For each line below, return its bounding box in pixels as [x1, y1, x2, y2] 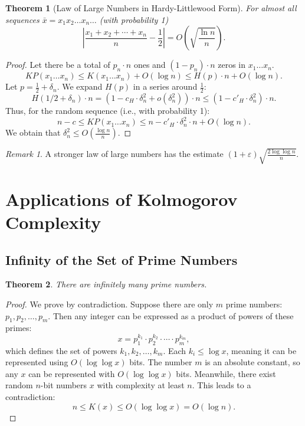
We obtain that [5, 126, 61, 139]
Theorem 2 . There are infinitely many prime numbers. [5, 278, 207, 290]
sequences [5, 13, 40, 25]
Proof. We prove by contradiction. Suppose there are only [5, 298, 214, 310]
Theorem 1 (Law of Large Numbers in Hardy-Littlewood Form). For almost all [5, 2, 297, 14]
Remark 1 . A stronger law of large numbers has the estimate [5, 148, 224, 160]
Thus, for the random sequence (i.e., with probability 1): [5, 104, 210, 117]
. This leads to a [192, 379, 251, 391]
